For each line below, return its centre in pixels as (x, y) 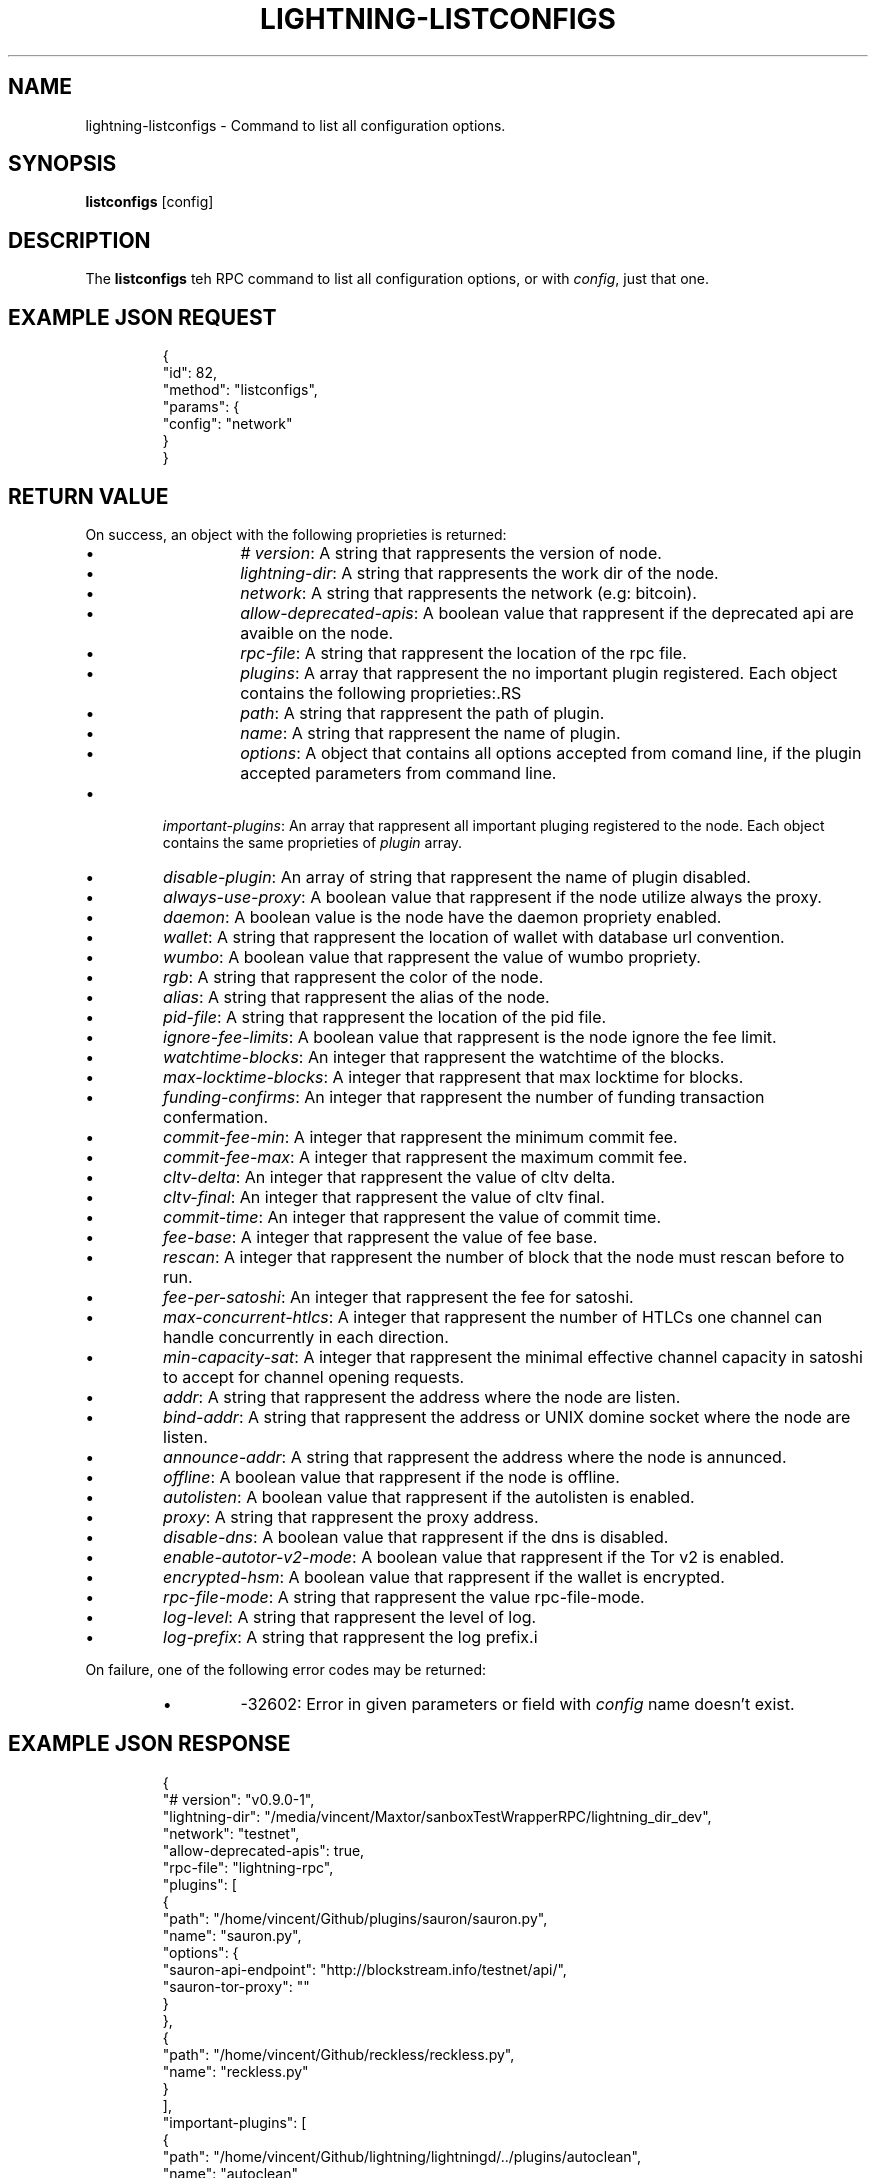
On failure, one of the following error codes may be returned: (286, 1669)
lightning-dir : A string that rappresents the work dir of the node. (479, 572)
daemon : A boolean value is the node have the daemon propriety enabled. (442, 916)
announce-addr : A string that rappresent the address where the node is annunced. (475, 1456)
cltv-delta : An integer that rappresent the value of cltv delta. (389, 1176)
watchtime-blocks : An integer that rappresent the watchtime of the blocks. (444, 1056)
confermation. (216, 1116)
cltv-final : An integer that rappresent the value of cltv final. (384, 1196)
